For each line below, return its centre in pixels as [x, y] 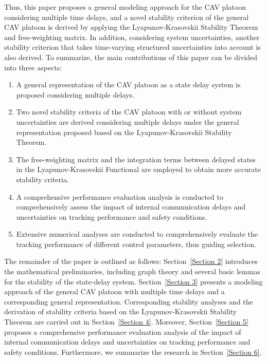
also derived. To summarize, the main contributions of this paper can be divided [131, 57]
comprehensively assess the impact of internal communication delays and [131, 207]
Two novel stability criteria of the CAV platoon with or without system [129, 112]
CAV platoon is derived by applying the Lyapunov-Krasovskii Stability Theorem [131, 27]
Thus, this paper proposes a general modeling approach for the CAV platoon [125, 7]
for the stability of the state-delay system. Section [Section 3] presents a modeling [133, 281]
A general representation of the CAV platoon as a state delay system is [128, 84]
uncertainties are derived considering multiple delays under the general [128, 121]
